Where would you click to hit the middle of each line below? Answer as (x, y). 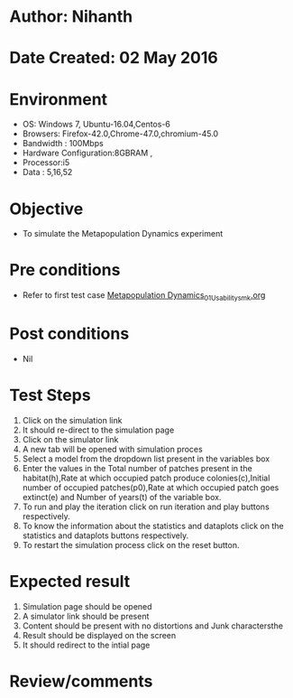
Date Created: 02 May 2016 (114, 58)
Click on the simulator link (70, 439)
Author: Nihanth (71, 17)
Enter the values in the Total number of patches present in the (137, 468)
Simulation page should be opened (87, 606)
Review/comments (81, 681)
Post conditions (69, 334)
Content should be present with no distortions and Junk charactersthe (153, 626)
